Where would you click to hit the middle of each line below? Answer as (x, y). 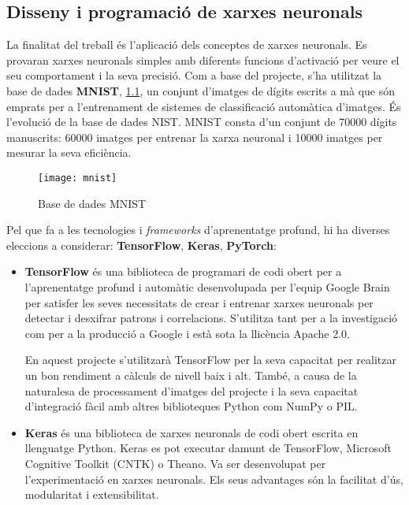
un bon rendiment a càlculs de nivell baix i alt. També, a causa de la (191, 375)
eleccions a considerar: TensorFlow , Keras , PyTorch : (141, 245)
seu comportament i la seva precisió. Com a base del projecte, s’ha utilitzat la (194, 75)
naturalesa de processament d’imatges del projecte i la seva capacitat (191, 390)
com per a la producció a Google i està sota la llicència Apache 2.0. (187, 333)
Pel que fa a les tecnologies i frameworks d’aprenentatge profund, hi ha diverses (198, 230)
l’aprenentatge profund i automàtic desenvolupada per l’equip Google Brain (207, 286)
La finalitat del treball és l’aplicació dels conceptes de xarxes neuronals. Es (187, 45)
